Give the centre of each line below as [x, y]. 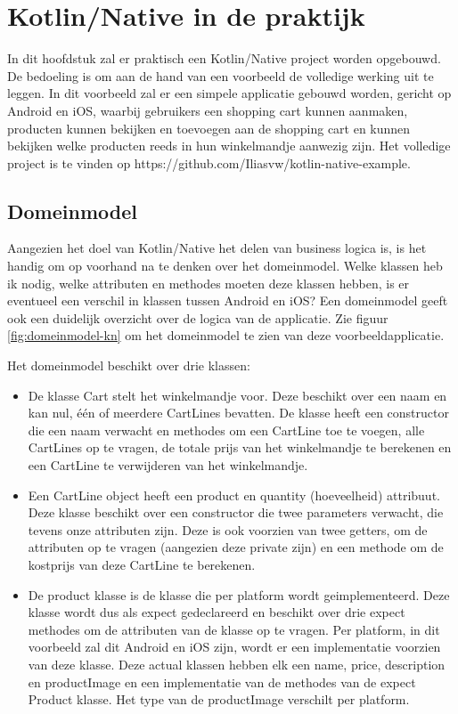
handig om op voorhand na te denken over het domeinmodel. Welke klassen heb [225, 266]
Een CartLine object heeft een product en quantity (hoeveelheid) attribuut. [234, 495]
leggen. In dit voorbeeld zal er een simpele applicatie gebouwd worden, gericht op [229, 93]
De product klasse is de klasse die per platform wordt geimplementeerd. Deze [239, 594]
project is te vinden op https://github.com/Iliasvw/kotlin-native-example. [209, 162]
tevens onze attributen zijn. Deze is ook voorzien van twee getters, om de [228, 529]
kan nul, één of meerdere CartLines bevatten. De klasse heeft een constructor [238, 413]
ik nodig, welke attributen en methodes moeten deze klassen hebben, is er [209, 283]
